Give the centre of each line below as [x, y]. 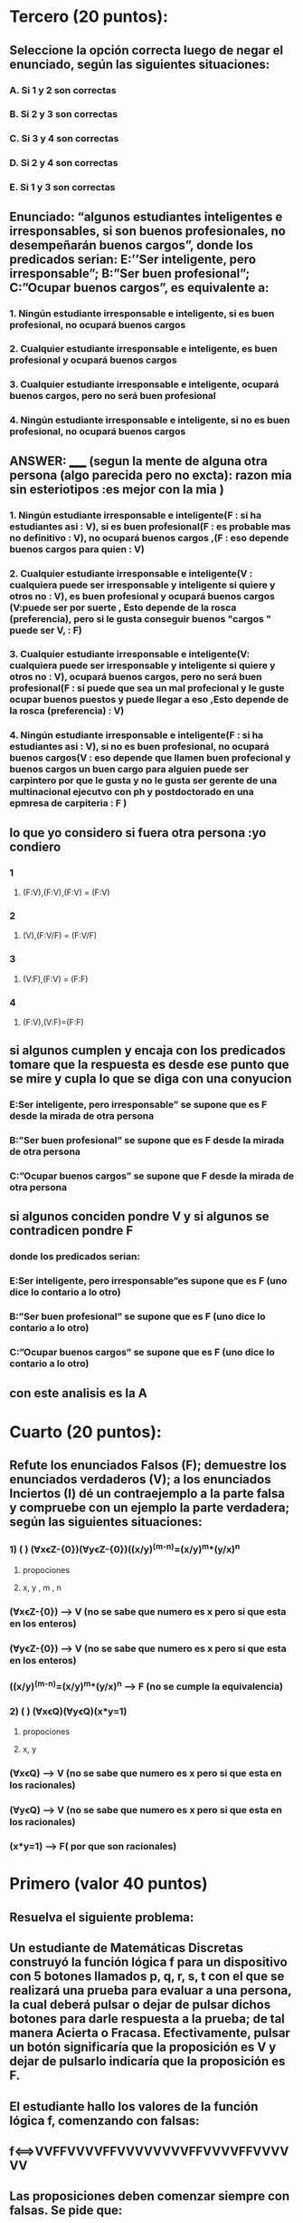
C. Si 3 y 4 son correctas [64, 139]
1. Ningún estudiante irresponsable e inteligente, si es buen [142, 313]
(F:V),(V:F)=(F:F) [53, 1022]
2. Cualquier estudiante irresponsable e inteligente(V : [131, 573]
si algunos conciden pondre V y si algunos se [139, 1217]
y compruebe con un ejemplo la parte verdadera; [150, 1508]
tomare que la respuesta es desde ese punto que [149, 1065]
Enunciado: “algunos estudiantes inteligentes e [146, 216]
